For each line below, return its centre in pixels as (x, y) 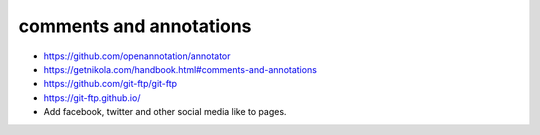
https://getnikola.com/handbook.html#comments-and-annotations (180, 69)
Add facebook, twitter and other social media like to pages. (165, 112)
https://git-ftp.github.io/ (92, 97)
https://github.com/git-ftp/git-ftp (110, 84)
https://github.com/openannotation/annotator (137, 56)
